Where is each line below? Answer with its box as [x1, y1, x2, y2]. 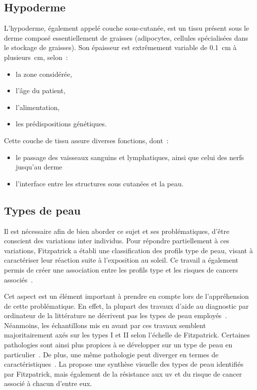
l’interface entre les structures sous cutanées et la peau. [15, 178, 184, 188]
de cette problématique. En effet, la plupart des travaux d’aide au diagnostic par [4, 300, 249, 311]
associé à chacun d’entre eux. [4, 378, 92, 389]
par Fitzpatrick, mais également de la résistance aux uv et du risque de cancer [4, 368, 242, 379]
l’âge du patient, [15, 85, 65, 96]
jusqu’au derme [15, 162, 63, 172]
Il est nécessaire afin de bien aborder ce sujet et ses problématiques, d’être [4, 225, 230, 236]
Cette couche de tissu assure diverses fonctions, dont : [4, 135, 169, 145]
